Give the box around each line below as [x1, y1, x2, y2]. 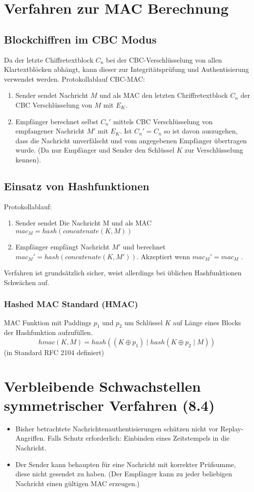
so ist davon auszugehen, [164, 126, 238, 136]
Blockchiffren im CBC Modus [4, 31, 157, 46]
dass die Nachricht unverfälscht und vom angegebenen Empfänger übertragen [15, 135, 247, 145]
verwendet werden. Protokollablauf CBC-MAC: [4, 73, 145, 84]
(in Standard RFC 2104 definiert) [4, 347, 105, 357]
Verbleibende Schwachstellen [4, 376, 201, 396]
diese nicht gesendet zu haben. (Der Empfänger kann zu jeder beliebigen [15, 469, 233, 479]
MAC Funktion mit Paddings [4, 317, 92, 327]
